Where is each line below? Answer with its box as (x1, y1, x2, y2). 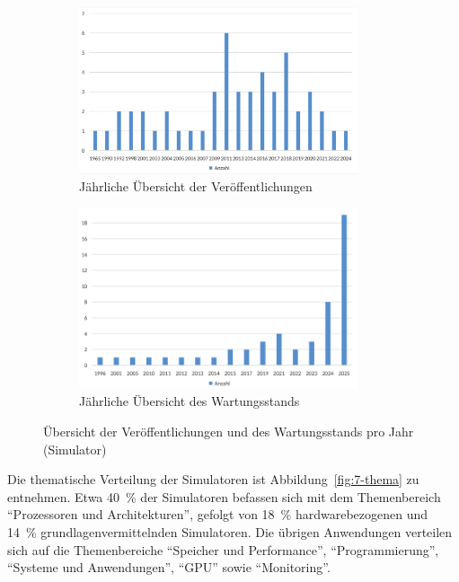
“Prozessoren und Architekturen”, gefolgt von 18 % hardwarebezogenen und (7, 505, 428, 524)
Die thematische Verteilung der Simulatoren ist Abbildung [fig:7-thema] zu (7, 470, 419, 489)
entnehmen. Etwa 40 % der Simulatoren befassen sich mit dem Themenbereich (7, 487, 441, 506)
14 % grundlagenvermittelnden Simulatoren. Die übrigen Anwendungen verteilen (7, 523, 453, 542)
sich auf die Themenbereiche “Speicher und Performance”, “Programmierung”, (7, 540, 439, 559)
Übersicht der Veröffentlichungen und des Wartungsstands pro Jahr (43, 422, 414, 441)
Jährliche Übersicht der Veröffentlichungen (79, 177, 313, 196)
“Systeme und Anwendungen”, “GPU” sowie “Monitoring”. (7, 558, 331, 577)
